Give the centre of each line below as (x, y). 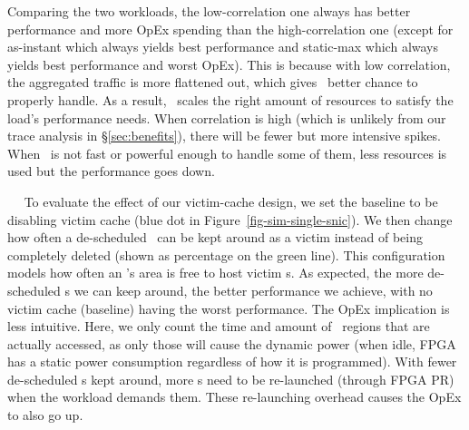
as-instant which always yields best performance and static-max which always (223, 47)
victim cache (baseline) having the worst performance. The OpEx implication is (229, 308)
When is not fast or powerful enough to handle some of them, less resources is (227, 153)
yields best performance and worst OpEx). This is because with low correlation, (229, 64)
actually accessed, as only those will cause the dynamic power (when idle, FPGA (232, 343)
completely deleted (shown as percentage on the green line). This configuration (226, 254)
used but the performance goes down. (111, 171)
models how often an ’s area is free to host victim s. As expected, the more (215, 273)
